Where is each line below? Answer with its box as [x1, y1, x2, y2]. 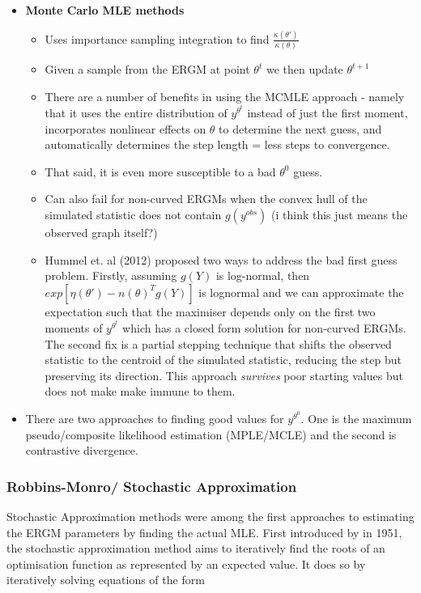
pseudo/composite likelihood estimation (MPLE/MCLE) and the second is [25, 426, 397, 443]
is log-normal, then [215, 267, 310, 284]
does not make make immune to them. [45, 383, 236, 400]
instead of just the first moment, [247, 104, 408, 121]
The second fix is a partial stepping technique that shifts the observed [45, 335, 392, 352]
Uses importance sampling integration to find [45, 30, 270, 47]
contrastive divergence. [25, 442, 138, 459]
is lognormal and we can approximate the [198, 283, 404, 300]
